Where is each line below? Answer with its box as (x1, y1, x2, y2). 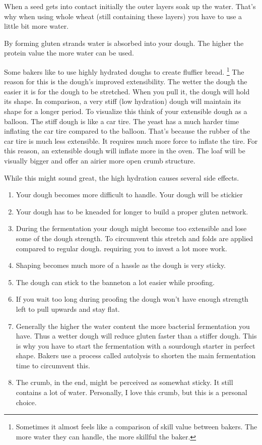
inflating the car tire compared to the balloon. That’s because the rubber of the (4, 126, 250, 136)
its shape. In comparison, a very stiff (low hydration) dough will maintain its (4, 96, 241, 106)
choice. (16, 397, 37, 407)
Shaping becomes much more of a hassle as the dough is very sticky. (16, 260, 226, 270)
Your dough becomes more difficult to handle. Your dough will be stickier (16, 189, 243, 200)
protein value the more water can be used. (4, 47, 135, 58)
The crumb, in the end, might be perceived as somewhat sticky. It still (16, 377, 233, 387)
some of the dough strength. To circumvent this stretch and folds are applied (16, 233, 253, 243)
